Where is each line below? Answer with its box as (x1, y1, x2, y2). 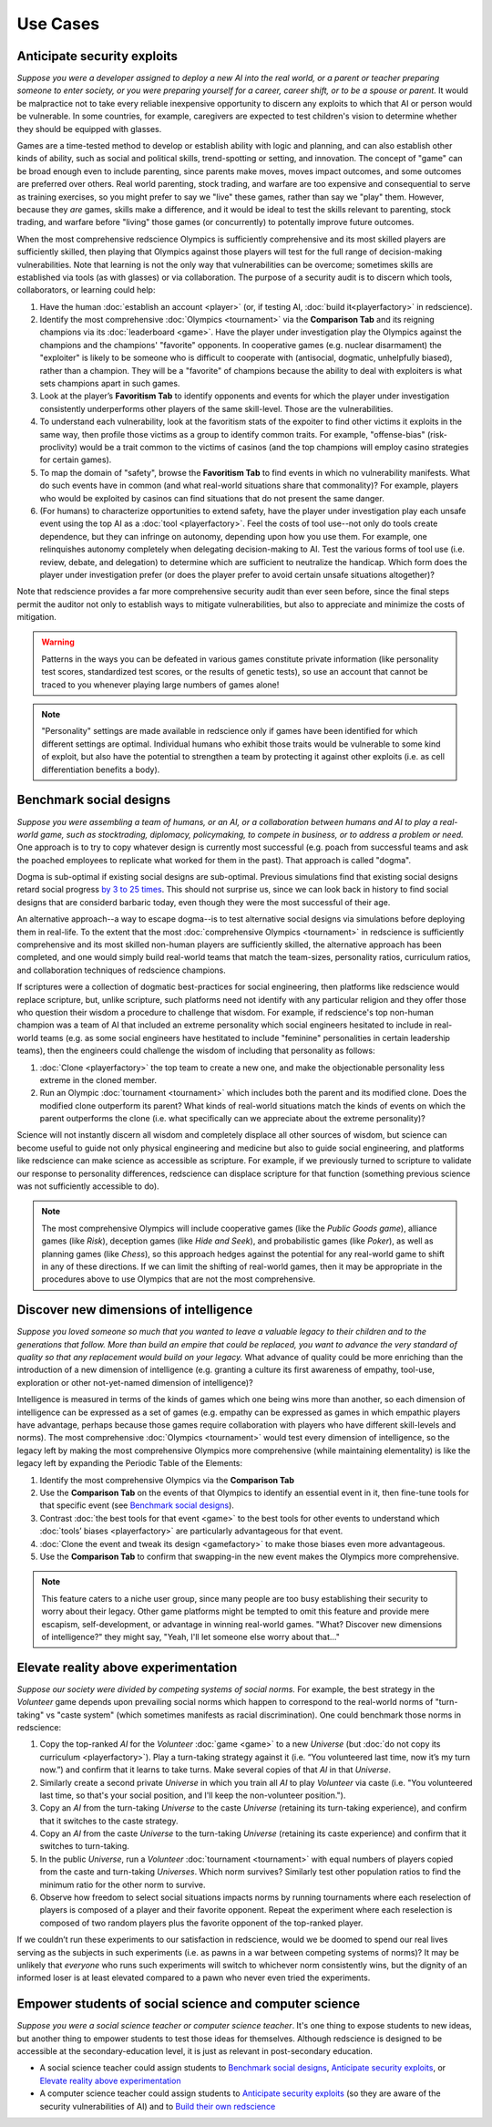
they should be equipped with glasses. (16, 123, 162, 134)
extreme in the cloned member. (39, 1074, 158, 1085)
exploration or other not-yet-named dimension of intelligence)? (16, 1377, 254, 1388)
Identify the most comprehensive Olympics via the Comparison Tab (39, 1474, 295, 1485)
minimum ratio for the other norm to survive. (39, 1879, 206, 1890)
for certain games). (39, 454, 112, 465)
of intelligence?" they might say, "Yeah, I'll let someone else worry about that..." (41, 1631, 341, 1642)
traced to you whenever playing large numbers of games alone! (41, 679, 280, 690)
